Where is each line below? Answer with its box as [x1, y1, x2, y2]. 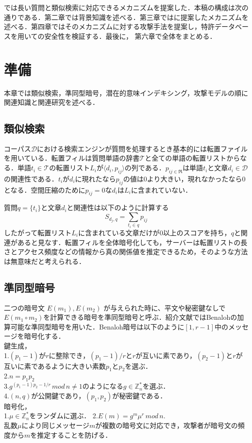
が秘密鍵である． [112, 390, 167, 400]
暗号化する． [24, 331, 65, 341]
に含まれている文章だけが [78, 228, 160, 238]
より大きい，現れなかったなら [147, 173, 242, 183]
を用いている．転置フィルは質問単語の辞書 [4, 153, 140, 163]
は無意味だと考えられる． [4, 256, 85, 266]
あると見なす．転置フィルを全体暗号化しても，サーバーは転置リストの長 [17, 237, 248, 247]
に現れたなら [75, 173, 116, 183]
